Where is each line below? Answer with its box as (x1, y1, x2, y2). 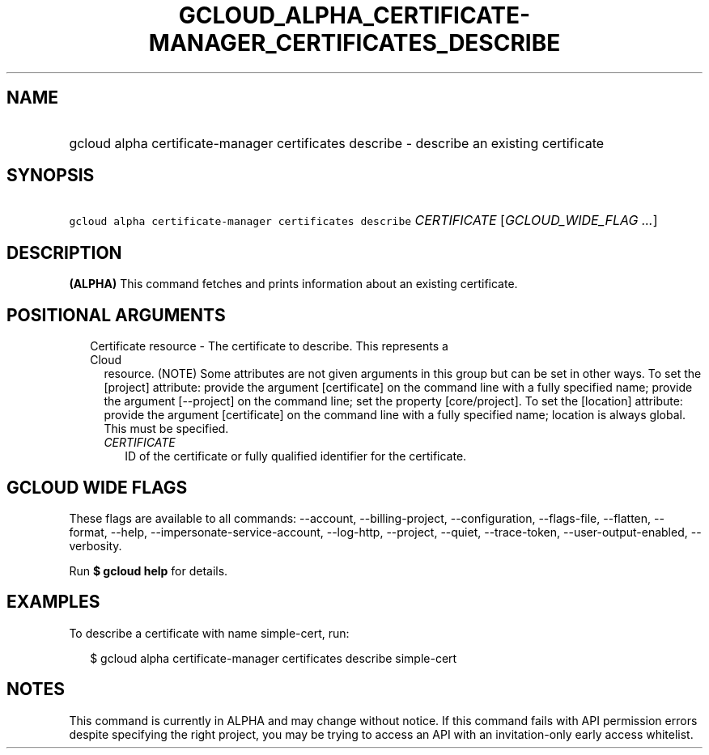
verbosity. (69, 538, 122, 553)
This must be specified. (104, 422, 229, 436)
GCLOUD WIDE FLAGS (6, 477, 188, 498)
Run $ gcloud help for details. (69, 563, 228, 578)
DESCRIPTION (6, 242, 122, 263)
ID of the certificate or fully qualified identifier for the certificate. (125, 449, 467, 464)
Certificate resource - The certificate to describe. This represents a (90, 339, 448, 354)
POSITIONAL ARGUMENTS (6, 304, 226, 325)
